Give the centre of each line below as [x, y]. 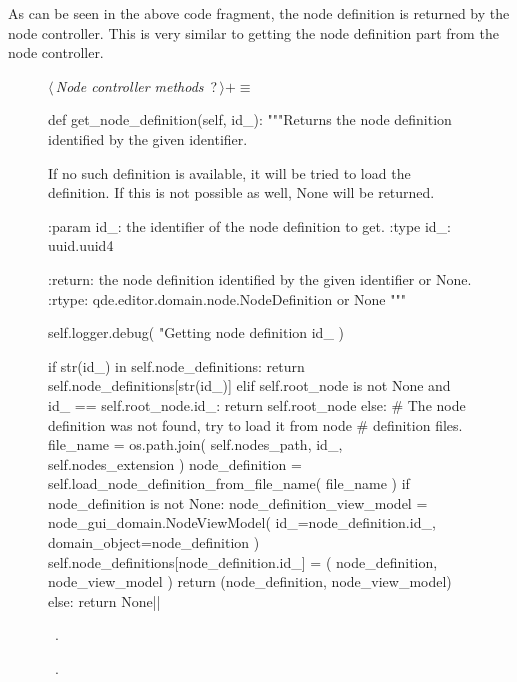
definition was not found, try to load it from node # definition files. [255, 424]
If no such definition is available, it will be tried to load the [229, 172]
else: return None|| [104, 600]
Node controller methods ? [136, 85]
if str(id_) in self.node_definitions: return [176, 365]
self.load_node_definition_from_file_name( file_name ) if [229, 483]
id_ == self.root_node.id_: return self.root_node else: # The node [257, 404]
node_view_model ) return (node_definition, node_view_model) [250, 581]
